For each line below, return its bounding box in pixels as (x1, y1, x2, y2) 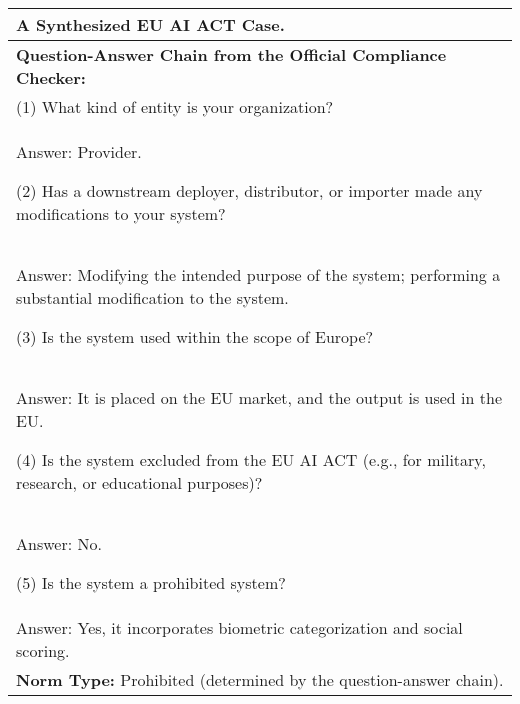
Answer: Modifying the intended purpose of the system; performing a (16, 263, 501, 286)
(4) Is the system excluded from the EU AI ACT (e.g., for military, (16, 448, 486, 471)
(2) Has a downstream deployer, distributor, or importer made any (16, 179, 483, 202)
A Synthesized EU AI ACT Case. (16, 13, 285, 36)
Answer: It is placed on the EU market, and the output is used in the (16, 386, 502, 409)
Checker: (16, 66, 86, 89)
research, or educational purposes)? (16, 471, 263, 494)
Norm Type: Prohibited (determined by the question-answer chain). (16, 668, 504, 691)
